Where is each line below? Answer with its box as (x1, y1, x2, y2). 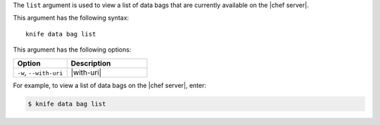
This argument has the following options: (13, 45, 132, 54)
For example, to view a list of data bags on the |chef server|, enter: (13, 81, 207, 89)
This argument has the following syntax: (13, 14, 129, 22)
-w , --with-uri (17, 67, 63, 77)
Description (70, 58, 111, 68)
